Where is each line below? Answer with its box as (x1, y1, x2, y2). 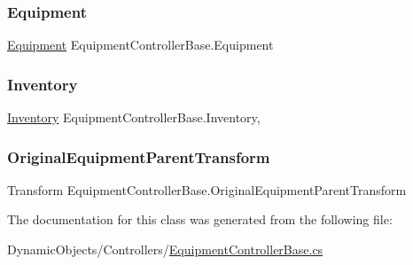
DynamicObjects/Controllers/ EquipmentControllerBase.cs (7, 240, 323, 259)
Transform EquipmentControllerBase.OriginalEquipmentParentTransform (7, 180, 407, 199)
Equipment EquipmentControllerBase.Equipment (7, 35, 274, 54)
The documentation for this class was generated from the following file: (7, 210, 393, 229)
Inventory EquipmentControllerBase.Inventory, (7, 108, 261, 127)
